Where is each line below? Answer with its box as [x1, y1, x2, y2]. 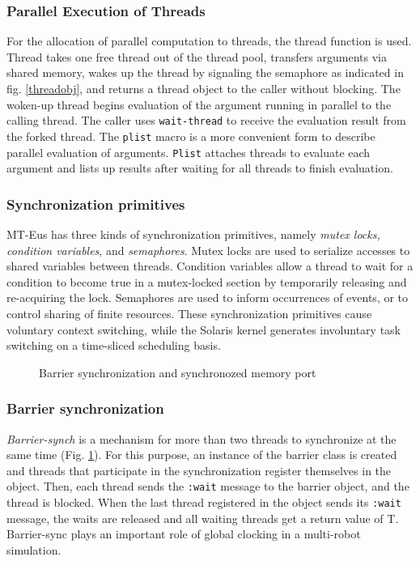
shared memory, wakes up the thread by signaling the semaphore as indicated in [6, 64, 404, 81]
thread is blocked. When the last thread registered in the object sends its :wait [6, 493, 401, 510]
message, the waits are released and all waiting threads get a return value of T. [6, 509, 399, 526]
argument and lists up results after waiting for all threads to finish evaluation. [6, 159, 393, 176]
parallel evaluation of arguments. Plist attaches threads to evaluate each [6, 143, 371, 160]
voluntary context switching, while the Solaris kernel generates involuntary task [6, 321, 401, 338]
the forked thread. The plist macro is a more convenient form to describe [6, 127, 375, 144]
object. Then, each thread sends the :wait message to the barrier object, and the [6, 478, 409, 495]
